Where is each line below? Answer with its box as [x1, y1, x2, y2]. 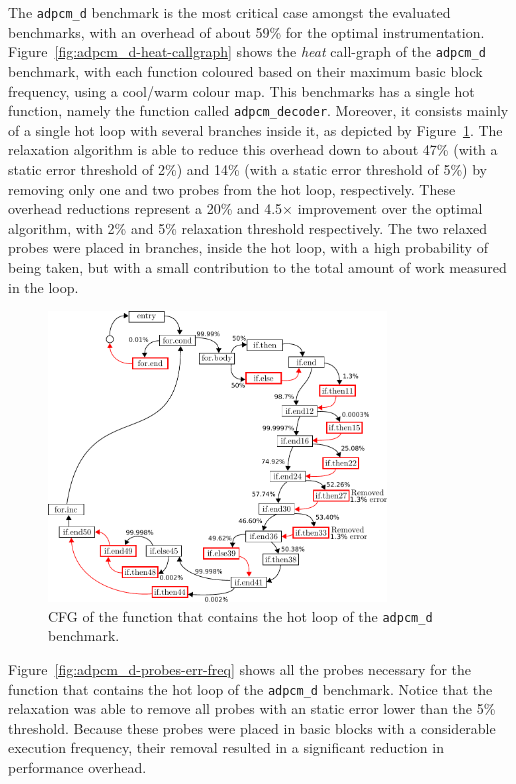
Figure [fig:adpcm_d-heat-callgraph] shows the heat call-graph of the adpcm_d [8, 41, 486, 62]
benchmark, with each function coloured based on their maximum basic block [8, 60, 483, 81]
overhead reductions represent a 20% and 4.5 [8, 198, 283, 219]
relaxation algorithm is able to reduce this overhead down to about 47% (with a [8, 139, 498, 160]
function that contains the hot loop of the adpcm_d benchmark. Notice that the [8, 678, 493, 699]
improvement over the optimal [297, 198, 483, 219]
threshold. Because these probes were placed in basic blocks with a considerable [8, 717, 496, 738]
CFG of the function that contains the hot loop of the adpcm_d [48, 605, 433, 626]
